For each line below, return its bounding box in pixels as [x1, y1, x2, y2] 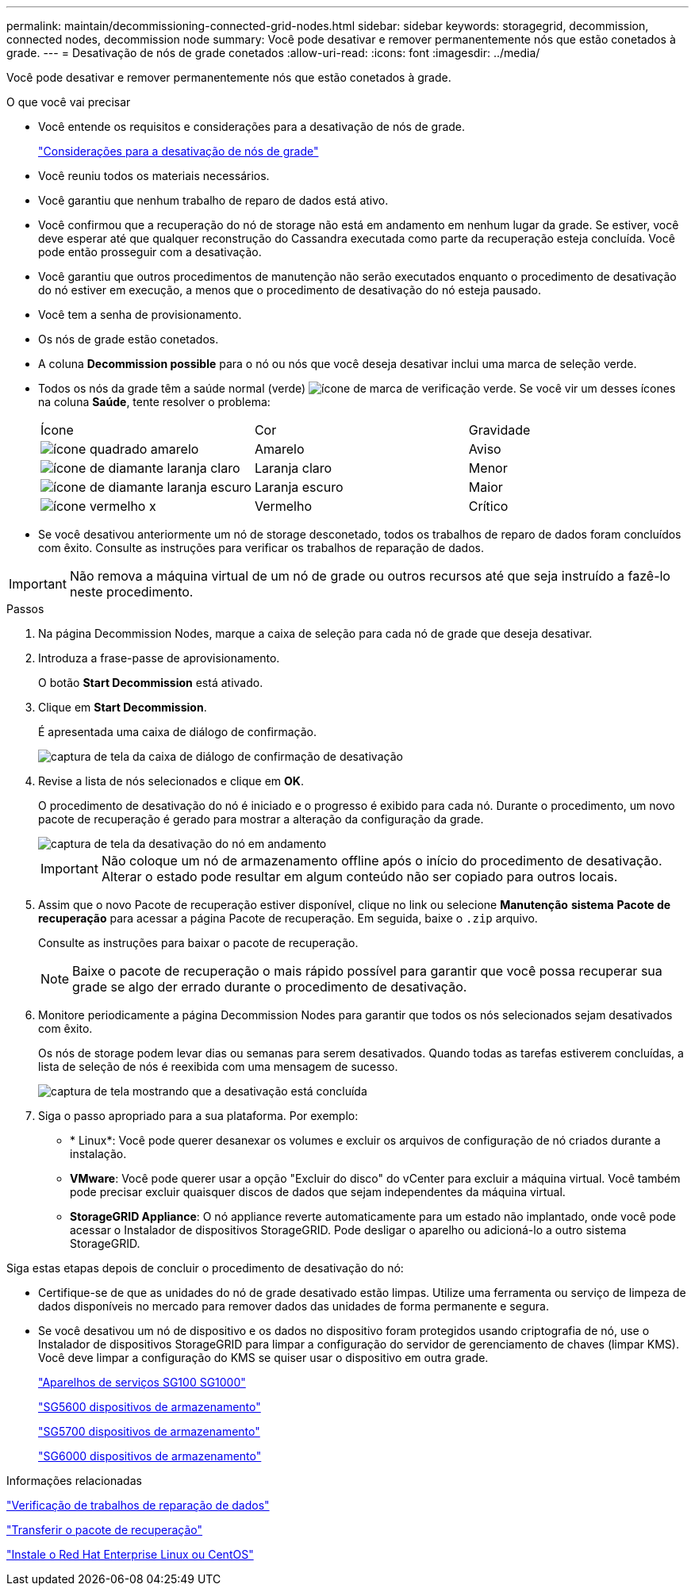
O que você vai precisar [6, 95, 131, 109]
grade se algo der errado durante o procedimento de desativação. [72, 979, 467, 995]
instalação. [70, 1147, 127, 1160]
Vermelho [254, 498, 313, 514]
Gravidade [468, 422, 531, 438]
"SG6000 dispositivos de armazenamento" [38, 1449, 262, 1463]
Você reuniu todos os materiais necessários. [38, 169, 270, 182]
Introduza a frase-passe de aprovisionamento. [38, 651, 280, 665]
